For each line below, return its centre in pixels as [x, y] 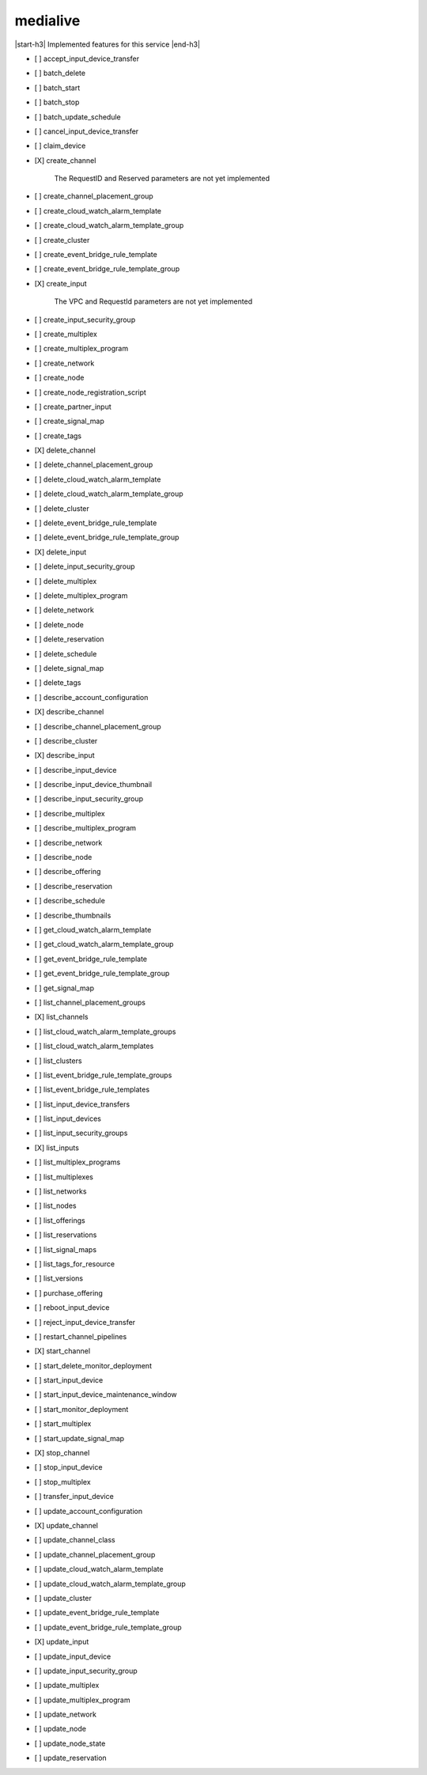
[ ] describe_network [68, 842]
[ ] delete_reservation [69, 639]
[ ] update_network [65, 1714]
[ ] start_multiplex [63, 1424]
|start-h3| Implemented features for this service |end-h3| [108, 44]
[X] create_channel [65, 160]
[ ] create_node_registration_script [90, 392]
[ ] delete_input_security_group [85, 566]
